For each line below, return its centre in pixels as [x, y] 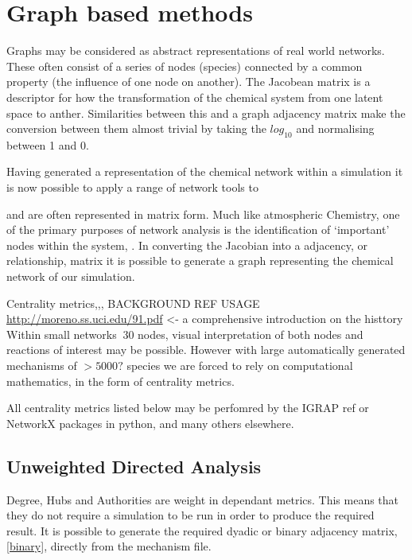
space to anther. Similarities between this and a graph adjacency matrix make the [206, 113]
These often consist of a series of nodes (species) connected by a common [185, 66]
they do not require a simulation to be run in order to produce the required [190, 515]
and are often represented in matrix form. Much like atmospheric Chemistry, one [203, 214]
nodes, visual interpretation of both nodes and [251, 334]
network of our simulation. [71, 276]
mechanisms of [42, 366]
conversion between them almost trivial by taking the [136, 128]
